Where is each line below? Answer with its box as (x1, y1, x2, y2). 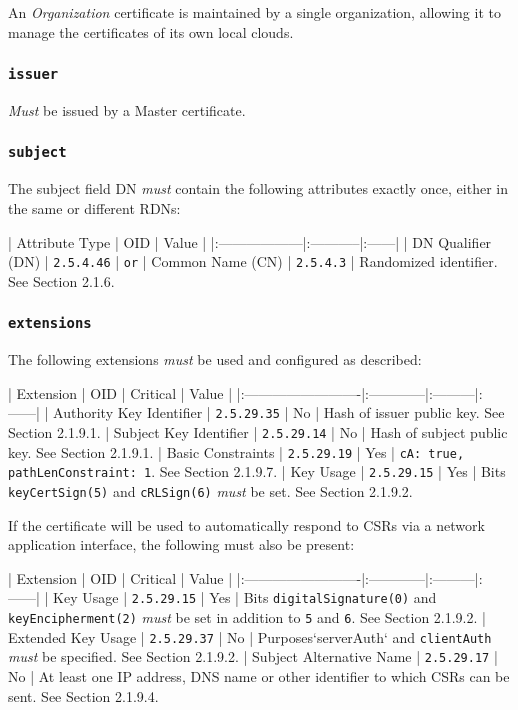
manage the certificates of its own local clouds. (8, 21, 294, 42)
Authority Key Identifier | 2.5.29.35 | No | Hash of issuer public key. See (53, 402, 505, 423)
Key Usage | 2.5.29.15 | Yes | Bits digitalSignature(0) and (53, 587, 437, 608)
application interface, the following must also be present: (8, 534, 355, 555)
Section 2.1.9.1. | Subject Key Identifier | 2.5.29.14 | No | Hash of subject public (8, 422, 508, 442)
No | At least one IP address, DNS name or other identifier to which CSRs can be (8, 666, 510, 687)
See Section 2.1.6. (8, 270, 115, 291)
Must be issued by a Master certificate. (8, 99, 246, 120)
